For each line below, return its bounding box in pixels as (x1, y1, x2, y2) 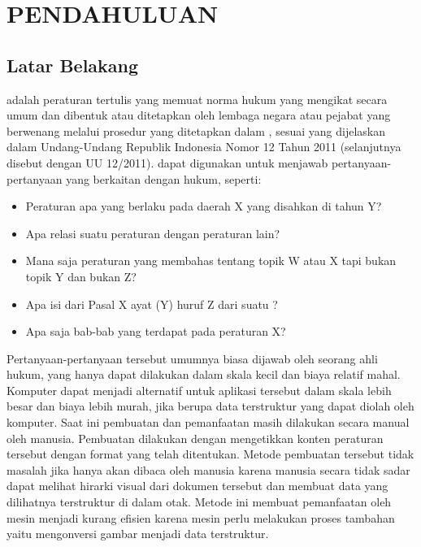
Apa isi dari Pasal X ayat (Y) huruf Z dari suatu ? (25, 295, 278, 312)
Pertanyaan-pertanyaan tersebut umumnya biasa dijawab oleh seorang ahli (7, 349, 378, 367)
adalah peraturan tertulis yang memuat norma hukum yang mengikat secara (7, 90, 388, 107)
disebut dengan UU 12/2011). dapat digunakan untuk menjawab (7, 154, 328, 171)
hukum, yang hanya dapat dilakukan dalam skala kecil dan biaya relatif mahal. (7, 366, 401, 383)
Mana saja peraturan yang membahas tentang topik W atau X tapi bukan (25, 252, 397, 269)
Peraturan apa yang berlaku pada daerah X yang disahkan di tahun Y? (25, 198, 382, 215)
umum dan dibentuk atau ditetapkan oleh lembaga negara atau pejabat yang (7, 106, 391, 124)
